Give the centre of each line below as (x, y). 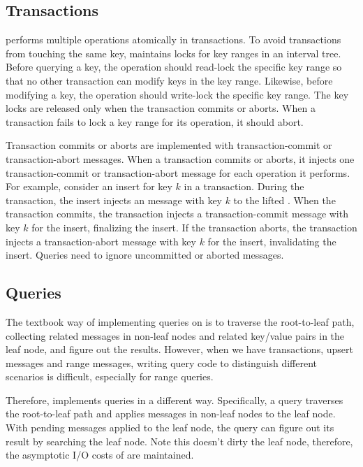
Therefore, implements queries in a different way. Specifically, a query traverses (175, 400)
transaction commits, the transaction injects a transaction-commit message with (177, 214)
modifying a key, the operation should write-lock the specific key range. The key (177, 94)
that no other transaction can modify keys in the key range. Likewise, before (169, 80)
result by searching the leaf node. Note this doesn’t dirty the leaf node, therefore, (179, 441)
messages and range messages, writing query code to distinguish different (162, 362)
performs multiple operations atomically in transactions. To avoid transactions (173, 39)
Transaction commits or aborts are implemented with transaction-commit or (169, 145)
